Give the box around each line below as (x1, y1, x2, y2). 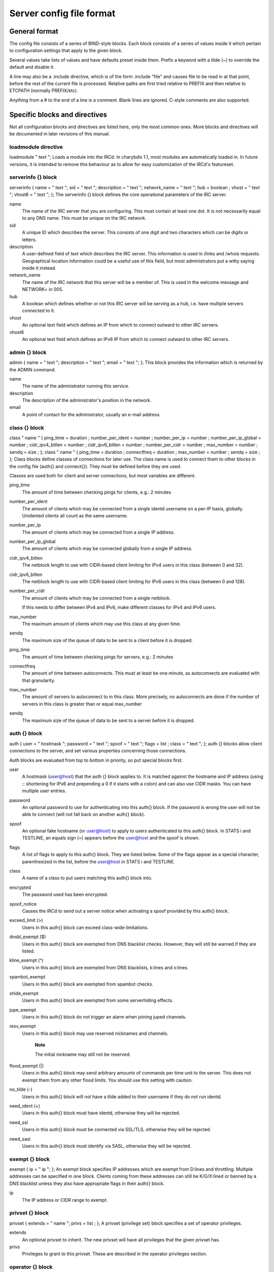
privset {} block (9, 1209, 49, 1217)
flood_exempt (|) (9, 1063, 44, 1069)
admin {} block (9, 349, 47, 356)
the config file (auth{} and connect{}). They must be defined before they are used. (9, 463, 182, 469)
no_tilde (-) (9, 1086, 32, 1092)
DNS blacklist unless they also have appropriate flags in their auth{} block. (9, 1180, 165, 1187)
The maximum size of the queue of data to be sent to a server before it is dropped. (22, 717, 195, 724)
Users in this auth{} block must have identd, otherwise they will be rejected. (22, 1110, 180, 1116)
